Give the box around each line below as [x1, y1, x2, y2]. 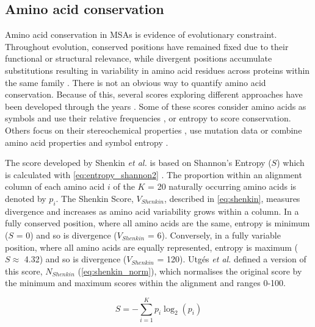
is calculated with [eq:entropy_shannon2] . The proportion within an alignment [5, 168, 302, 181]
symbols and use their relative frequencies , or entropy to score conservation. [5, 112, 291, 124]
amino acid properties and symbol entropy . [5, 135, 168, 148]
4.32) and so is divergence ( [24, 253, 127, 265]
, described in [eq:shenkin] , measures [164, 192, 300, 204]
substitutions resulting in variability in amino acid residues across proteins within [5, 63, 310, 76]
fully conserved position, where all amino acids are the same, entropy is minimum [5, 217, 310, 229]
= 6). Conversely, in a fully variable [147, 228, 281, 241]
